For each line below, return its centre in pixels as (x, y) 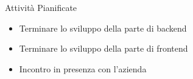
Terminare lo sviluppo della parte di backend (103, 28)
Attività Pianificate (41, 7)
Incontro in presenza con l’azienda (83, 68)
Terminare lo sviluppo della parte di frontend (104, 48)
